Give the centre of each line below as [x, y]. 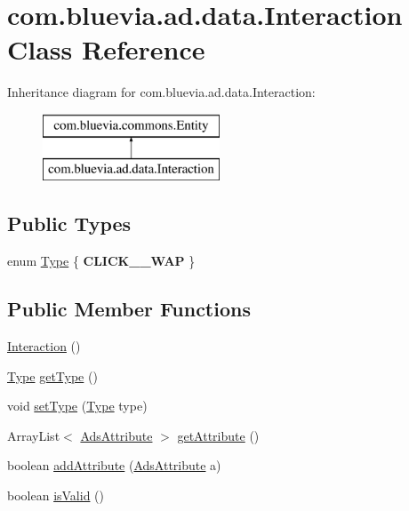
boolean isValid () [56, 495]
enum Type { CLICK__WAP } [101, 261]
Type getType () [52, 375]
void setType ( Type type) [77, 406]
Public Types [69, 224]
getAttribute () [218, 435]
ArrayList [34, 435]
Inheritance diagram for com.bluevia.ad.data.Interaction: [161, 92]
